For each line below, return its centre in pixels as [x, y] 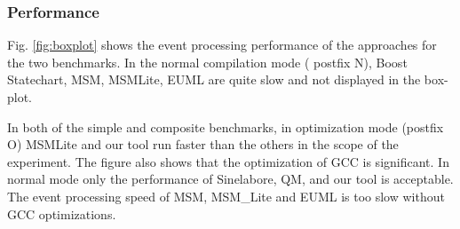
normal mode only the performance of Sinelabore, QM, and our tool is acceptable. [230, 179]
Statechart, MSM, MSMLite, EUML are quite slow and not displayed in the [214, 79]
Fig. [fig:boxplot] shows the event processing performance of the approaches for [222, 45]
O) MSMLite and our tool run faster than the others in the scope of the [203, 144]
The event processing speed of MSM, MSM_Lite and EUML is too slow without [226, 196]
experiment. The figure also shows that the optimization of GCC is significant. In [228, 161]
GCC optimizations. [62, 213]
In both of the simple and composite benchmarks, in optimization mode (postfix [226, 126]
